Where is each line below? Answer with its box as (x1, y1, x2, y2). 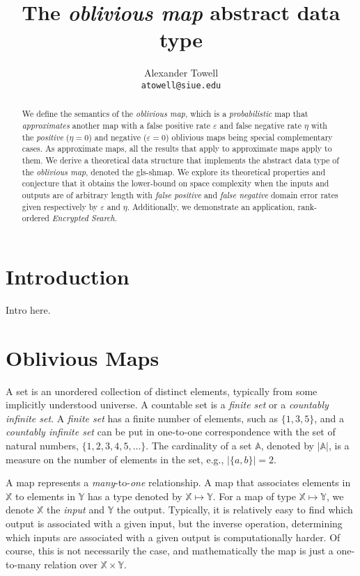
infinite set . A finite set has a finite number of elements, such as (6, 410, 278, 425)
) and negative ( (88, 131, 147, 143)
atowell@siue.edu (141, 80, 221, 90)
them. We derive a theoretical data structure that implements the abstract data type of (22, 154, 339, 166)
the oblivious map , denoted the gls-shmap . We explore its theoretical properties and (22, 166, 326, 177)
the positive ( (22, 131, 70, 143)
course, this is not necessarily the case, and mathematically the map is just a (6, 543, 334, 558)
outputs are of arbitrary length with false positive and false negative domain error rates (22, 189, 338, 200)
